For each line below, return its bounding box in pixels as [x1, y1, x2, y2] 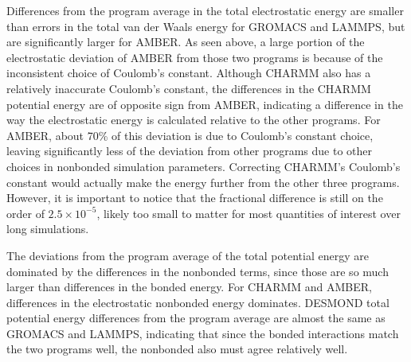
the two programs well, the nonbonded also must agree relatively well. [6, 341, 348, 357]
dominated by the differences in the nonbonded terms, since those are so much [6, 263, 389, 279]
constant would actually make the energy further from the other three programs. [6, 173, 400, 190]
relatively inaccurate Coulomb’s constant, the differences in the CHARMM [6, 80, 371, 96]
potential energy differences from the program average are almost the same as [6, 309, 386, 326]
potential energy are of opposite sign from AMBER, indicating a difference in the [6, 95, 403, 112]
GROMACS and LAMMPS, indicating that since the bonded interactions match [6, 325, 399, 341]
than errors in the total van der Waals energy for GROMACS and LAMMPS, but [6, 18, 405, 34]
